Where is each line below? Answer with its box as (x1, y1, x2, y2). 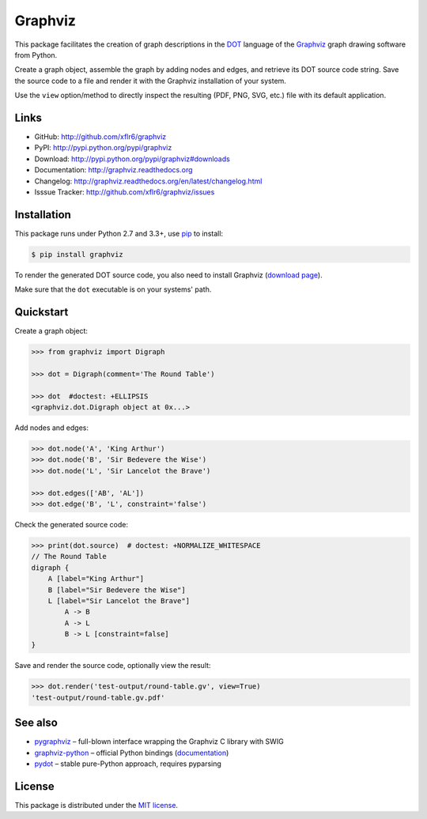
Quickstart (14, 305, 69, 319)
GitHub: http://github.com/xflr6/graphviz (34, 132, 167, 142)
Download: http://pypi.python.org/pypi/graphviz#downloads (34, 154, 231, 164)
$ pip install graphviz (31, 250, 124, 259)
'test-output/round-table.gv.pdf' (31, 693, 165, 702)
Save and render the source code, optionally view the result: (14, 661, 211, 670)
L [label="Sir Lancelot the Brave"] (47, 596, 190, 605)
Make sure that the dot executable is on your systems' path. (14, 285, 212, 294)
